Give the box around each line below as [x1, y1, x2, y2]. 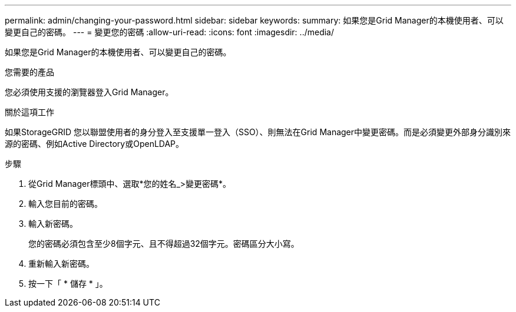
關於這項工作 [5, 107, 54, 117]
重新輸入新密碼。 [28, 259, 94, 269]
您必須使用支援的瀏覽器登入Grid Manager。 [5, 87, 174, 97]
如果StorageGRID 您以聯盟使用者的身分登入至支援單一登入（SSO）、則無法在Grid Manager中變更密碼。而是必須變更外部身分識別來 [5, 127, 511, 137]
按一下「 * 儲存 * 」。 [28, 279, 108, 288]
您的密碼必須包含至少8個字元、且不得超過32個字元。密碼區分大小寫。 [28, 239, 299, 249]
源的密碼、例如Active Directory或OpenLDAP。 [5, 139, 184, 149]
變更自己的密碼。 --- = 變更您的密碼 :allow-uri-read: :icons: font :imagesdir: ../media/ [5, 27, 335, 37]
